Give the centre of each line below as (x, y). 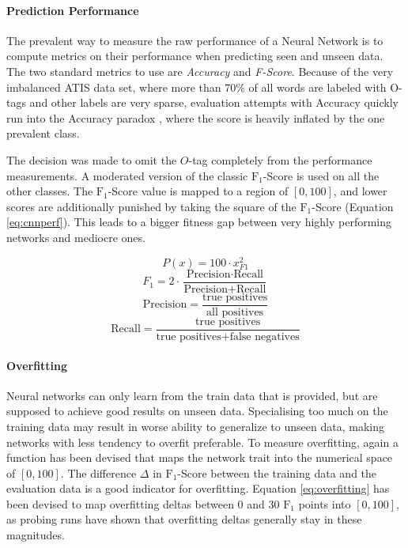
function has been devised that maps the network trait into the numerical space (200, 457)
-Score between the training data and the (277, 472)
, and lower (360, 191)
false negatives (264, 336)
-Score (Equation (353, 206)
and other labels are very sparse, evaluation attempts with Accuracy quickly (214, 102)
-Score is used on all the (321, 175)
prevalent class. (43, 133)
